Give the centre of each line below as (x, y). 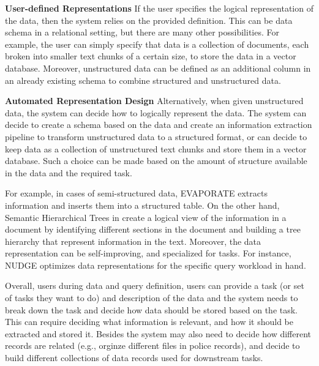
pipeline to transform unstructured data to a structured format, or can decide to (156, 136)
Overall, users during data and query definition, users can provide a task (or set (155, 286)
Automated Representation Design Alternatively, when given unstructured (154, 101)
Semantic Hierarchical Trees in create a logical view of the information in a (146, 217)
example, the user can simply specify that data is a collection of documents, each (157, 44)
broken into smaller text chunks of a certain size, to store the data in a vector (151, 56)
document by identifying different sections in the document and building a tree (153, 229)
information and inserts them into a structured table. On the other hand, (142, 205)
